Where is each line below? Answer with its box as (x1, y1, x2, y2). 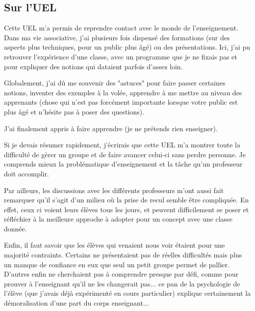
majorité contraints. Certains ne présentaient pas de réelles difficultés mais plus (4, 250, 242, 260)
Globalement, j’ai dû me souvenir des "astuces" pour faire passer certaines (4, 78, 226, 88)
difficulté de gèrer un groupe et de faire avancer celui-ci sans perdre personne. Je (4, 149, 246, 159)
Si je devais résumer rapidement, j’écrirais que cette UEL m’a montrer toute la (4, 140, 240, 150)
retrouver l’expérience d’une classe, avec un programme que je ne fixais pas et (4, 51, 237, 61)
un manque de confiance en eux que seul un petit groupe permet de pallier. (4, 259, 229, 269)
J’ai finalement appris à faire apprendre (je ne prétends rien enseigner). (4, 123, 218, 133)
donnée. (4, 223, 27, 233)
